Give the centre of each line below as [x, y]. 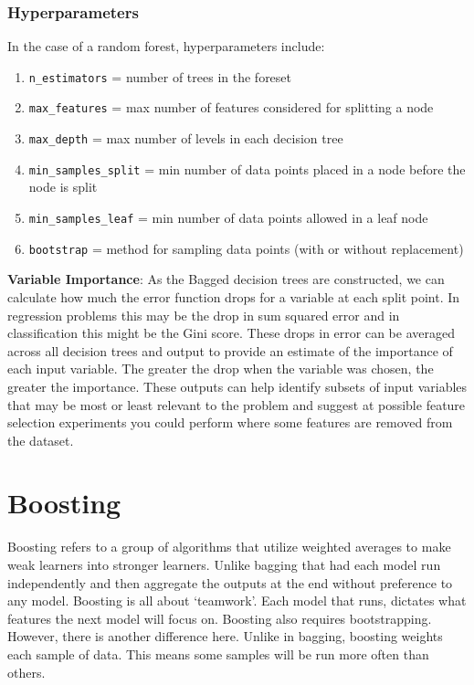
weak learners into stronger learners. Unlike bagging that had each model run [224, 564]
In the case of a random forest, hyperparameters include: [166, 46]
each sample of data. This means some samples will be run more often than [218, 653]
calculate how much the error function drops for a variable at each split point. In [234, 296]
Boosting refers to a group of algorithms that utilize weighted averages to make [229, 547]
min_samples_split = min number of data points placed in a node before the [247, 169]
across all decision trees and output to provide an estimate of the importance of [230, 350]
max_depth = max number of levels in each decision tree [186, 138]
